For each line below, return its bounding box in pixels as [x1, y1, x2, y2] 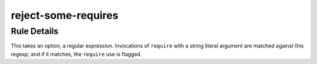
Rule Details [11, 26, 59, 36]
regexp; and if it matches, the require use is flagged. [11, 50, 142, 58]
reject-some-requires [11, 9, 119, 22]
